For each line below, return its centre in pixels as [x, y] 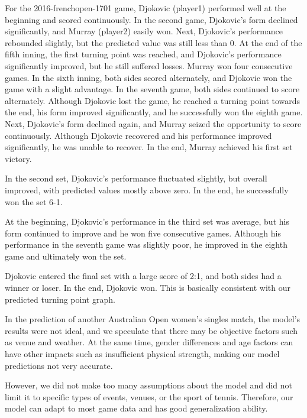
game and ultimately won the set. [66, 256]
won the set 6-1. [34, 201]
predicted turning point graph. [60, 299]
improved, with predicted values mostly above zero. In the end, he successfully [147, 189]
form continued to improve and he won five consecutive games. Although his [143, 233]
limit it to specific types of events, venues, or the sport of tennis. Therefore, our [149, 396]
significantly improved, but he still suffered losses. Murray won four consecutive [149, 65]
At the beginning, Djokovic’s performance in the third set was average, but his [147, 221]
